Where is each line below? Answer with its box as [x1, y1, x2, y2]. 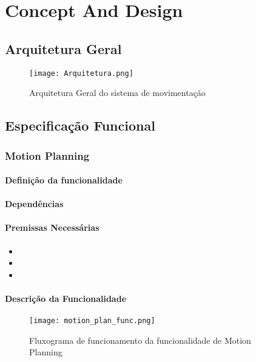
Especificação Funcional [5, 116, 155, 135]
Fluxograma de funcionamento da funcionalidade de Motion [29, 333, 251, 346]
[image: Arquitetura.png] [29, 69, 133, 78]
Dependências [5, 197, 64, 210]
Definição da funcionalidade [5, 174, 123, 186]
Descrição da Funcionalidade [5, 292, 127, 304]
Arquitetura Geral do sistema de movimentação [29, 86, 206, 99]
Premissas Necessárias [5, 221, 99, 234]
